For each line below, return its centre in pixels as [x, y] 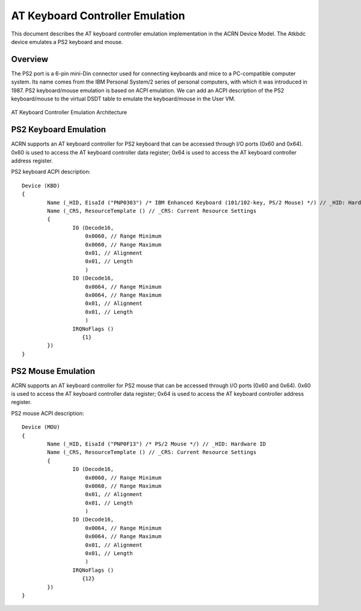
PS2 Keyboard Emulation [59, 130]
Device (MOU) [41, 427]
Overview [30, 59]
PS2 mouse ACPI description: [48, 413]
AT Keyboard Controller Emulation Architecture [69, 112]
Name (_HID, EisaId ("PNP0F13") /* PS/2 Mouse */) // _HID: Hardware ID [157, 444]
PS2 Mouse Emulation [53, 371]
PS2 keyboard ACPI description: [51, 172]
